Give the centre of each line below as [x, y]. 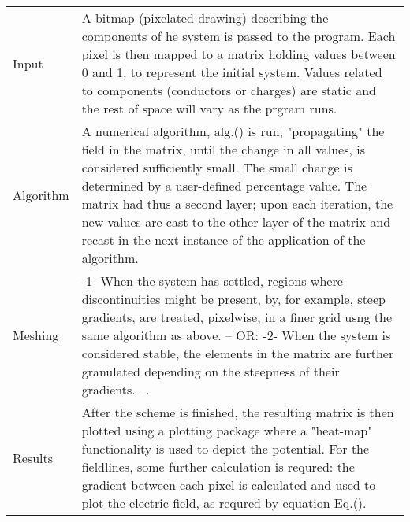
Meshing [36, 335]
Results [33, 457]
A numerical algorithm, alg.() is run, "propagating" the [233, 131]
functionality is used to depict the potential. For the [225, 448]
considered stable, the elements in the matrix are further [238, 353]
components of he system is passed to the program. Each [239, 36]
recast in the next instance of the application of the [224, 240]
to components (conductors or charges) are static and [229, 90]
